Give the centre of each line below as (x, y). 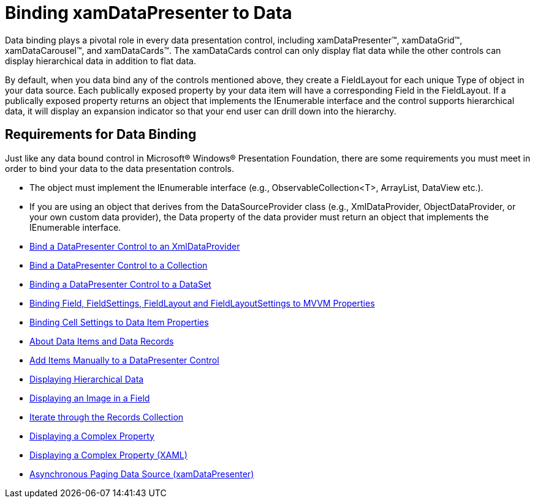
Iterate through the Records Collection (107, 417)
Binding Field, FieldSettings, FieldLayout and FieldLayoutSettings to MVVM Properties (202, 303)
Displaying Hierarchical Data (87, 379)
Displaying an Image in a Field (90, 398)
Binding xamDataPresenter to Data (149, 13)
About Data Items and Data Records (102, 341)
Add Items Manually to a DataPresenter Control (124, 360)
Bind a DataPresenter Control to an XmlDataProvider (135, 246)
